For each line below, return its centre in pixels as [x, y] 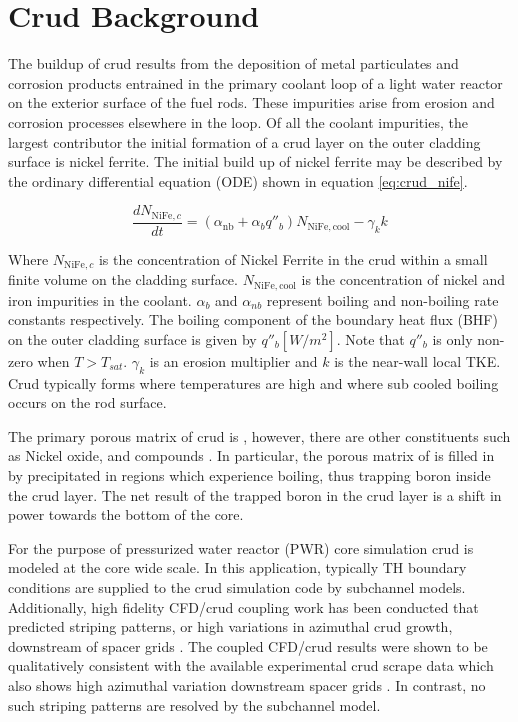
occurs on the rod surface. [87, 402]
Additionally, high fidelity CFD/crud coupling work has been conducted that [243, 606]
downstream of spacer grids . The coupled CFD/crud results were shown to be [248, 645]
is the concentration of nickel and [403, 279]
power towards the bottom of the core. [126, 514]
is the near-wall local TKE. [417, 360]
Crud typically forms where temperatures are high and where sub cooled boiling [253, 382]
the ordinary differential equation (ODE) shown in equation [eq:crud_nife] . [238, 180]
